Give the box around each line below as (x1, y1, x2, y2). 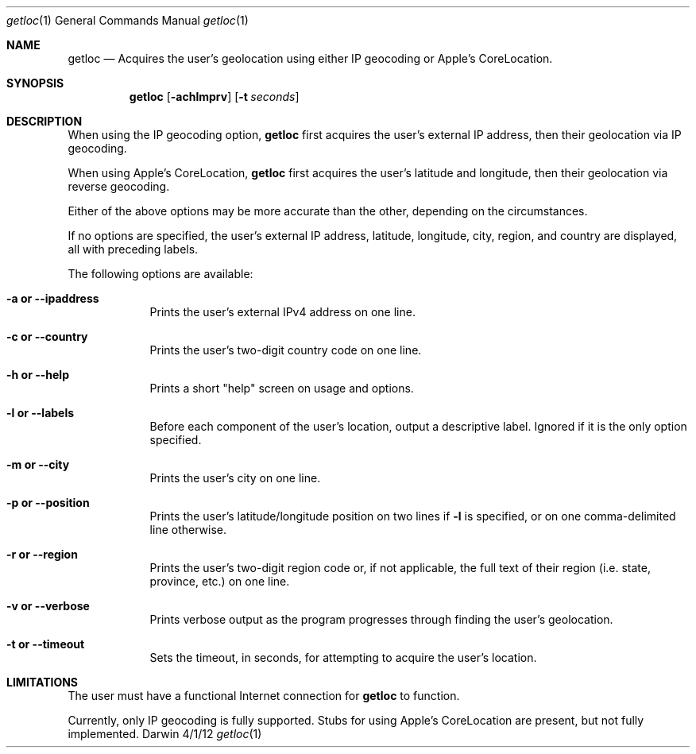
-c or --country (6, 330, 88, 343)
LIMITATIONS (6, 675, 79, 689)
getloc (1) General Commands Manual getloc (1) (6, 14, 249, 27)
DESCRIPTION (6, 114, 83, 128)
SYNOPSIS (6, 76, 64, 90)
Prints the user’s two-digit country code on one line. (149, 343, 422, 357)
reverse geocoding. (68, 180, 170, 193)
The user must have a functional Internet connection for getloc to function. (68, 689, 460, 702)
